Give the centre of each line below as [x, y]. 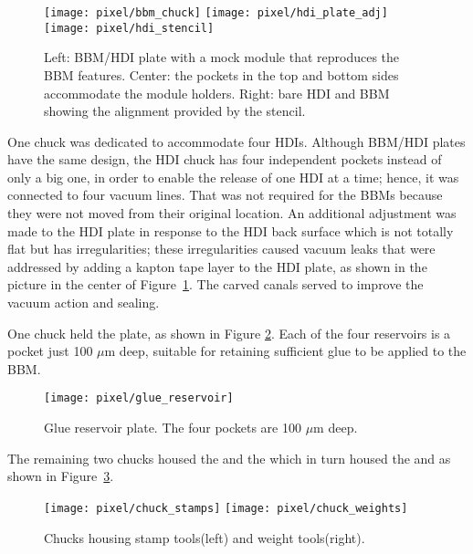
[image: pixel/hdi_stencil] [129, 28]
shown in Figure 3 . [61, 476]
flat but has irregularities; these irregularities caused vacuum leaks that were [221, 249]
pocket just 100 [50, 351]
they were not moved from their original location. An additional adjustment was [232, 213]
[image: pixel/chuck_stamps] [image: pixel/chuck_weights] [226, 508]
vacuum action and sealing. [84, 303]
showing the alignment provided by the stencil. [175, 111]
